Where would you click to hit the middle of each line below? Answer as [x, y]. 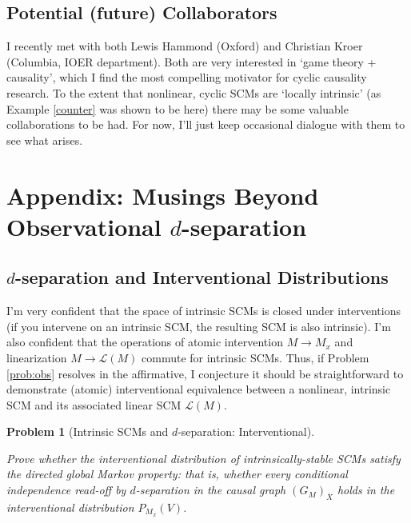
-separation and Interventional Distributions [202, 277]
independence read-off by [66, 490]
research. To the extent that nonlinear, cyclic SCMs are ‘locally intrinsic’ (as [194, 92]
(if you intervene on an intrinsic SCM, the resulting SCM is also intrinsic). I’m [199, 326]
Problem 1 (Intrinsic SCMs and [88, 431]
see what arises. [45, 140]
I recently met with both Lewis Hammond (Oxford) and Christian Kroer [185, 46]
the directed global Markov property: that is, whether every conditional [177, 474]
